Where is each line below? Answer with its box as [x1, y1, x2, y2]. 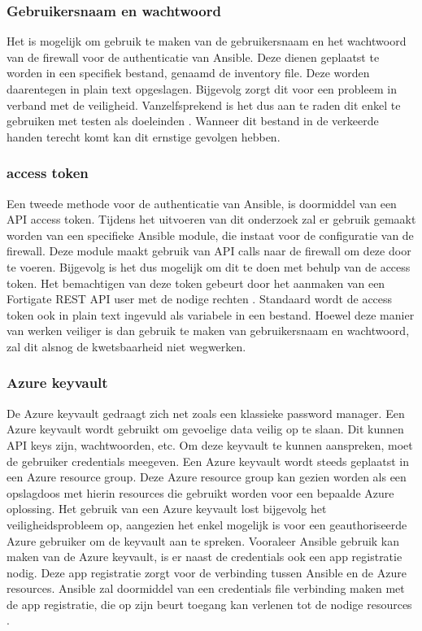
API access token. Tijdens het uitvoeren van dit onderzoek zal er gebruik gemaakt [7, 211, 416, 228]
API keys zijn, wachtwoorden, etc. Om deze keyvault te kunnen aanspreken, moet [7, 436, 413, 453]
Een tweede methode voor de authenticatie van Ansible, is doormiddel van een [7, 194, 397, 211]
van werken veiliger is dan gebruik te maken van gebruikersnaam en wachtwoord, [7, 322, 410, 339]
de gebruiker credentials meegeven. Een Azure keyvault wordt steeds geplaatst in [7, 452, 409, 469]
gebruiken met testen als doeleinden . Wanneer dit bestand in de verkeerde [7, 112, 379, 129]
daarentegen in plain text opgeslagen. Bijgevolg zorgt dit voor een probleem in [7, 81, 397, 97]
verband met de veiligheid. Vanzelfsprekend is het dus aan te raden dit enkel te [7, 96, 401, 113]
